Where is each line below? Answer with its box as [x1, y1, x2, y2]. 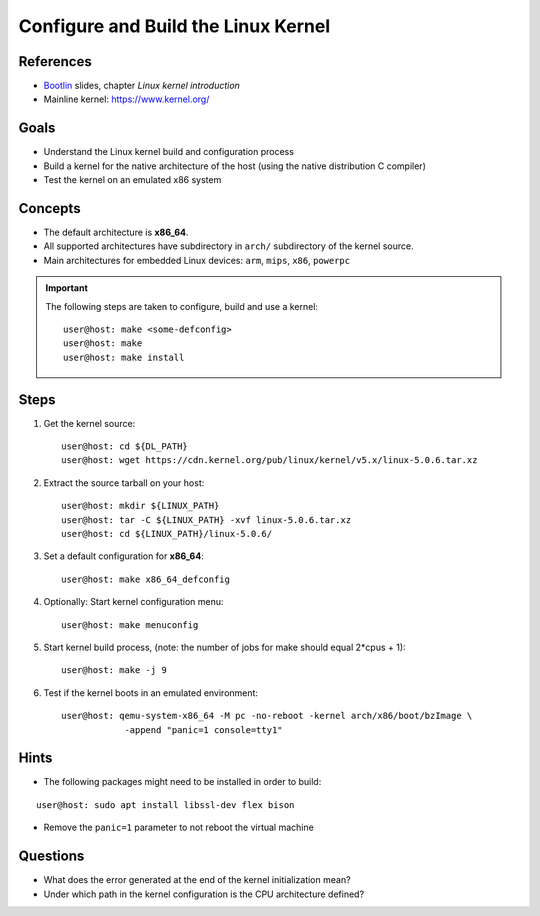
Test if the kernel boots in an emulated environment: [43, 686, 259, 699]
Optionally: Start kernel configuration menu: [43, 596, 224, 608]
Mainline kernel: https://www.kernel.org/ [43, 93, 210, 105]
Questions [18, 848, 85, 865]
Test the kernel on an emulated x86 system [43, 174, 222, 186]
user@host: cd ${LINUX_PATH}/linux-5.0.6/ [61, 528, 273, 540]
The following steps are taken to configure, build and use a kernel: [45, 300, 319, 312]
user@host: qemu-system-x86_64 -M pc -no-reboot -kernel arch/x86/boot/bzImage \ [61, 710, 473, 722]
